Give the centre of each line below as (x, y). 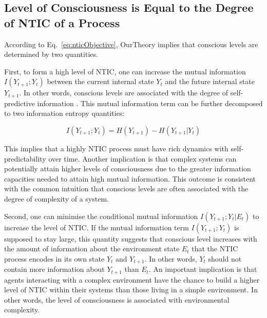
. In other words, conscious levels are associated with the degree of (123, 93)
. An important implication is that (203, 269)
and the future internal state (210, 81)
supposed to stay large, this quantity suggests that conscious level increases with (131, 238)
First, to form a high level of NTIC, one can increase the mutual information (125, 71)
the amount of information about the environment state (92, 249)
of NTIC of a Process (62, 22)
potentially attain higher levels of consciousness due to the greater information (128, 168)
